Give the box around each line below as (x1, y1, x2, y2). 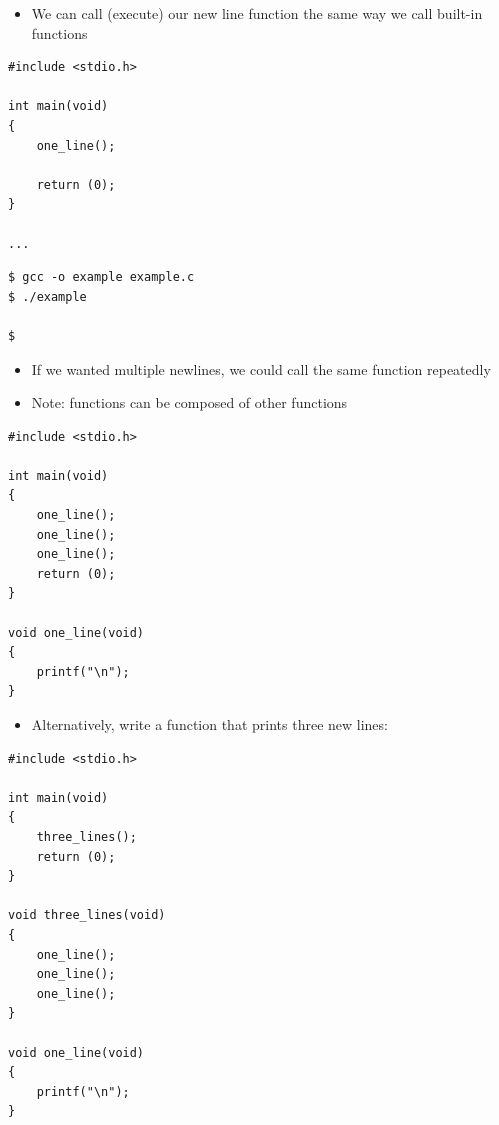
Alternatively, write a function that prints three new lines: (31, 714, 388, 734)
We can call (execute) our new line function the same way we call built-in (31, 3, 483, 23)
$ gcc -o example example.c (8, 270, 195, 285)
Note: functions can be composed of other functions (31, 392, 348, 413)
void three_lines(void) (8, 908, 166, 923)
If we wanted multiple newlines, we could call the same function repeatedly (31, 358, 491, 379)
